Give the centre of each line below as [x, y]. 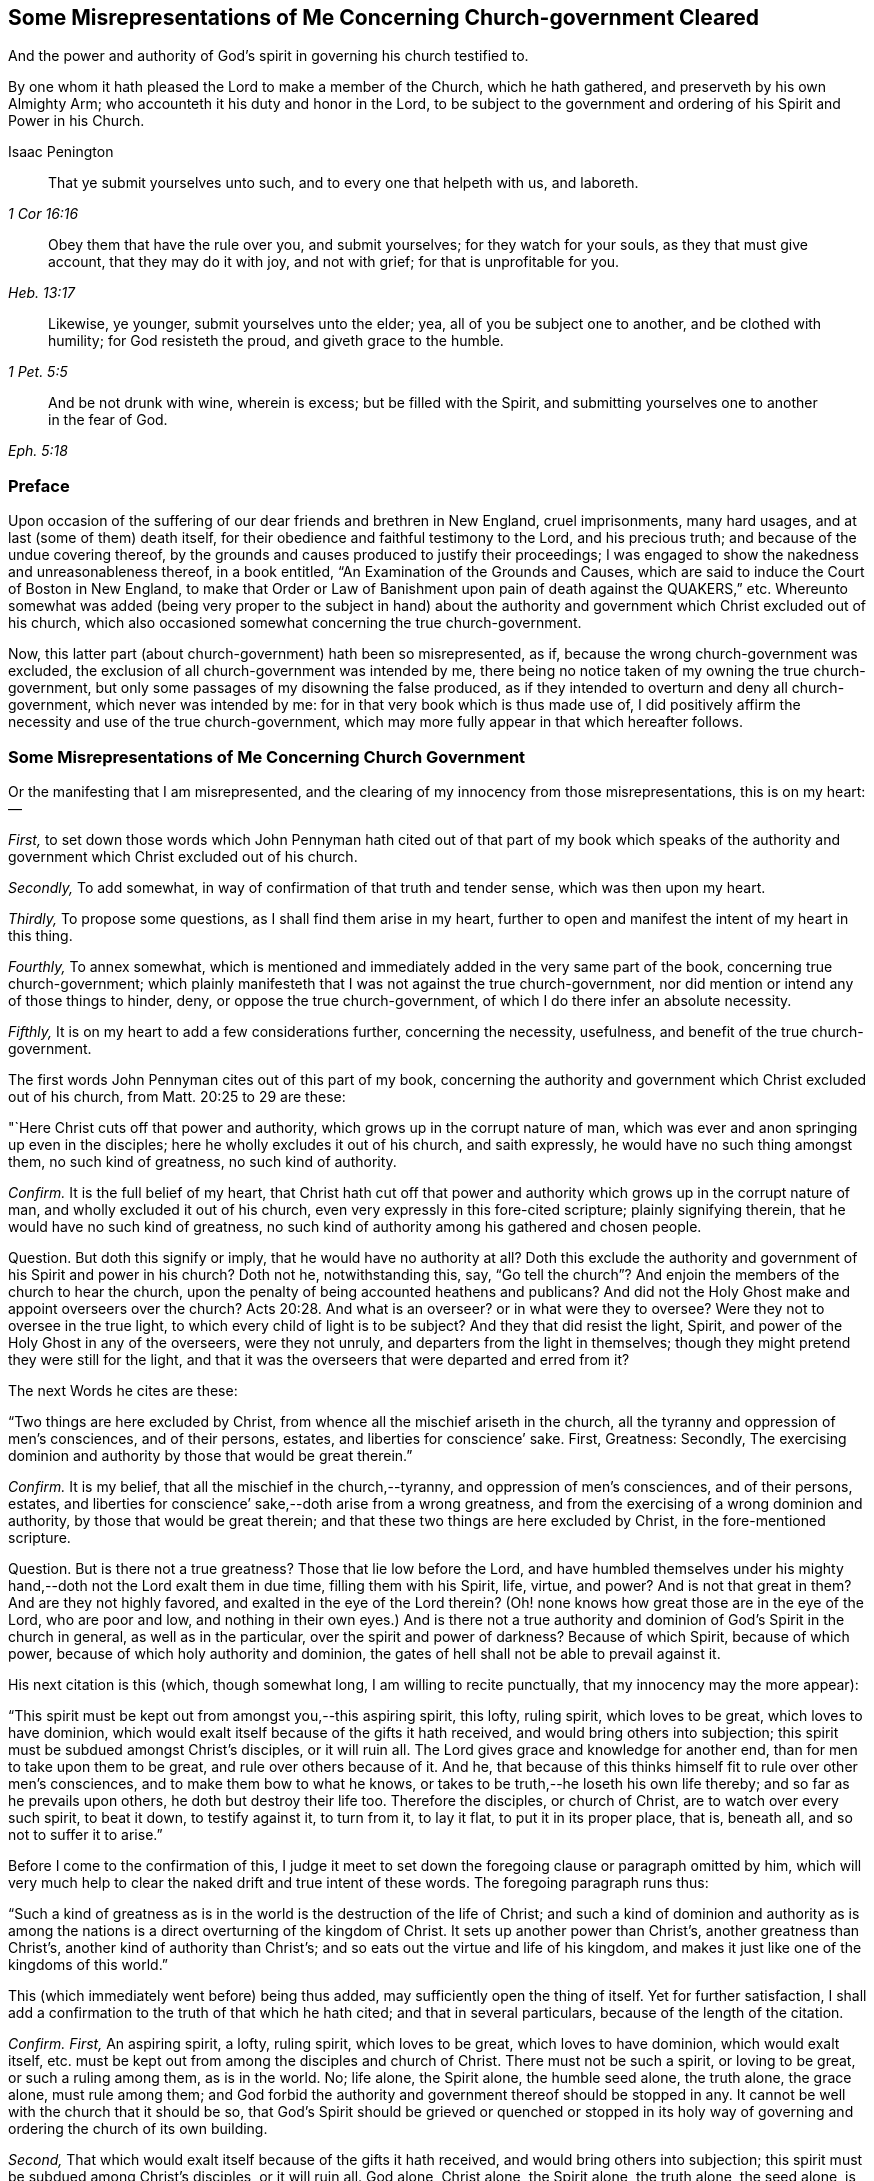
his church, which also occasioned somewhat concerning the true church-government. [295, 623]
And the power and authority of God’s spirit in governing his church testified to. [268, 56]
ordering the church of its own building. [138, 2128]
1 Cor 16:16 [43, 214]
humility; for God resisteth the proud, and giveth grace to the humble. [276, 341]
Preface [39, 485]
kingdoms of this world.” [88, 1964]
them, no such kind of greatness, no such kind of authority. [202, 1161]
